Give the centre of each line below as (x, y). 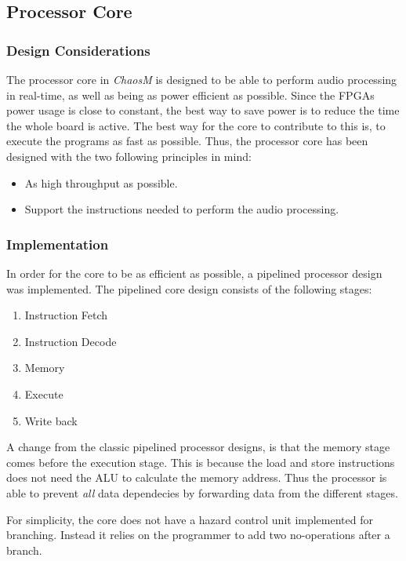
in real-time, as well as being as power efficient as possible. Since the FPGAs (190, 95)
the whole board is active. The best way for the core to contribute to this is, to (196, 125)
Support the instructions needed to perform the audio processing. (182, 209)
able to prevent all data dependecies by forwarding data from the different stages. (202, 492)
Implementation (58, 244)
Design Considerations (78, 50)
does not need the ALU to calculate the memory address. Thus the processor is (197, 477)
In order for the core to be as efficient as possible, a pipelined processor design (194, 273)
